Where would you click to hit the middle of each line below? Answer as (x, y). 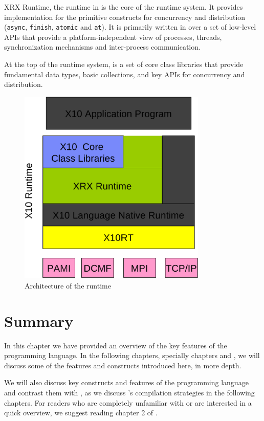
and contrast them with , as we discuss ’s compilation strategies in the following (129, 392)
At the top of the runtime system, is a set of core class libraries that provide (124, 64)
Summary (39, 320)
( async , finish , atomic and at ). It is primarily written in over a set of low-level (130, 27)
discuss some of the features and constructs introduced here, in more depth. (123, 365)
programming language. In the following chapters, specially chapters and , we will (132, 355)
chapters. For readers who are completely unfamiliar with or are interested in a (128, 402)
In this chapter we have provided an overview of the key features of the (116, 345)
